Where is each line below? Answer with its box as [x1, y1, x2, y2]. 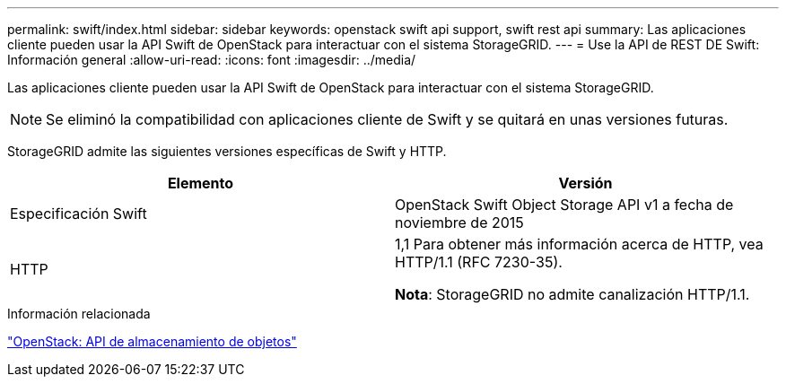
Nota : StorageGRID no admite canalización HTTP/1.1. [395, 285, 750, 303]
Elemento [167, 174, 234, 192]
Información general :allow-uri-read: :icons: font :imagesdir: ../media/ [7, 52, 416, 67]
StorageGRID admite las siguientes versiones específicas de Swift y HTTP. [7, 144, 447, 159]
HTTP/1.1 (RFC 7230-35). [395, 253, 563, 271]
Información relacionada [7, 306, 151, 321]
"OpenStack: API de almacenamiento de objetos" [7, 334, 297, 349]
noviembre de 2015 [395, 214, 524, 231]
